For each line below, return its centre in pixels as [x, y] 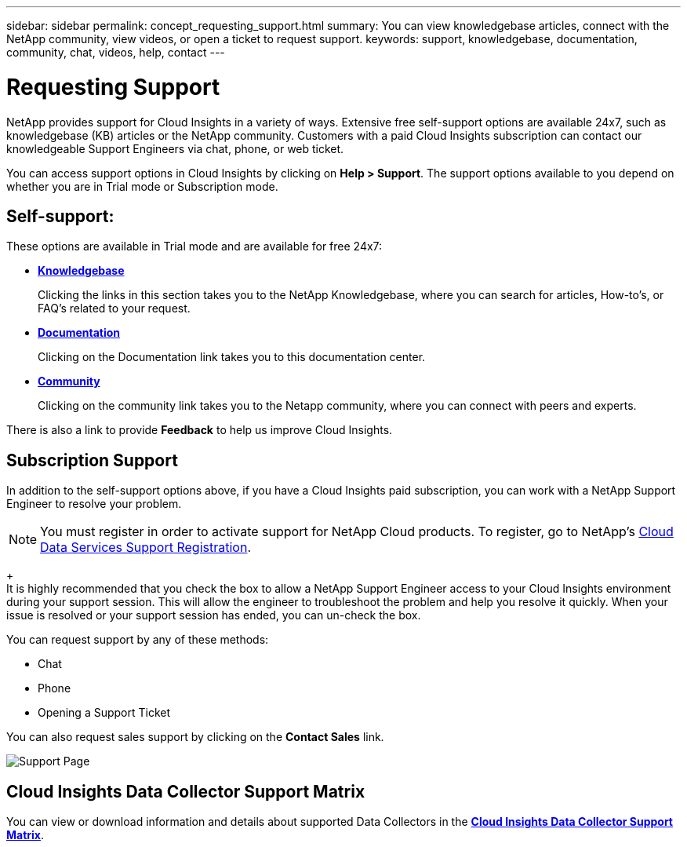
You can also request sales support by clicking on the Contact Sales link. [195, 737]
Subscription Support [92, 460]
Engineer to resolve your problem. [94, 504]
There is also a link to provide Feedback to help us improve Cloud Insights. [200, 430]
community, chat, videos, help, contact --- [116, 52]
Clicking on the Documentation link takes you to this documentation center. [232, 357]
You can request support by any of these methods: [138, 640]
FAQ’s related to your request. [114, 308]
